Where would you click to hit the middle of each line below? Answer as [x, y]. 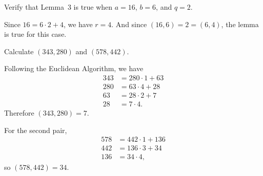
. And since [129, 24]
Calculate [19, 51]
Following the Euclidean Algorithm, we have [74, 68]
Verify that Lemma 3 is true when [58, 7]
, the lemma [240, 24]
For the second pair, [36, 130]
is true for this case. [35, 34]
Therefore [19, 113]
